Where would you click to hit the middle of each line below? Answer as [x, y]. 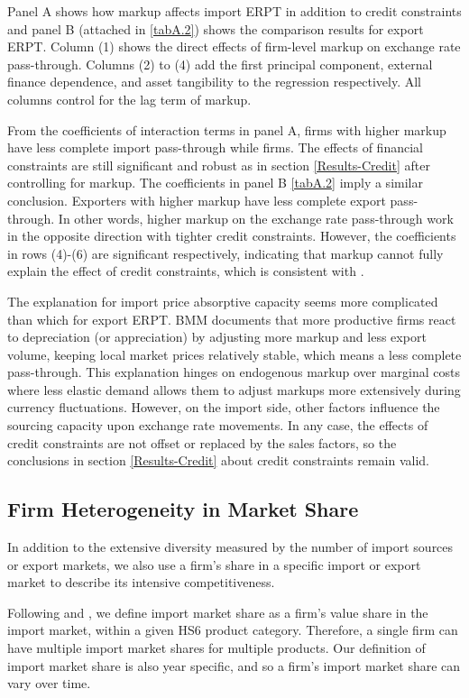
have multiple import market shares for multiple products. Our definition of [216, 648]
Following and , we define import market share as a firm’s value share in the [218, 612]
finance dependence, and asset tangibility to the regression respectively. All [215, 82]
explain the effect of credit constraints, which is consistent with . [186, 271]
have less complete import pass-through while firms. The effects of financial [215, 147]
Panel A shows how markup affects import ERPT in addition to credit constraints [234, 11]
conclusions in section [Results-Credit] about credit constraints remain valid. [218, 460]
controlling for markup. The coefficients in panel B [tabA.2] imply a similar [215, 183]
